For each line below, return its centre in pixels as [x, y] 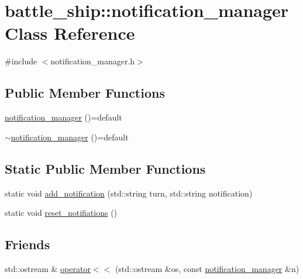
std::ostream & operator [48, 268]
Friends [27, 244]
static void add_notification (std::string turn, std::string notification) [129, 193]
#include [21, 61]
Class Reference [70, 33]
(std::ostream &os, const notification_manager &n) [207, 268]
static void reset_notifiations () [61, 213]
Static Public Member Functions [105, 168]
